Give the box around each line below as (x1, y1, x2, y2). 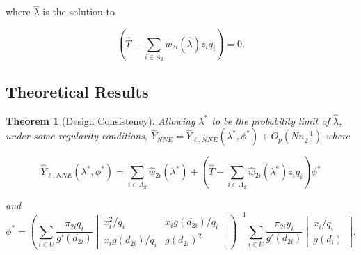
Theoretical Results (6, 80, 149, 102)
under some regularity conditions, (6, 128, 148, 143)
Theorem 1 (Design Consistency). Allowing (6, 113, 195, 127)
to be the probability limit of (211, 113, 330, 127)
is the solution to (42, 4, 115, 19)
